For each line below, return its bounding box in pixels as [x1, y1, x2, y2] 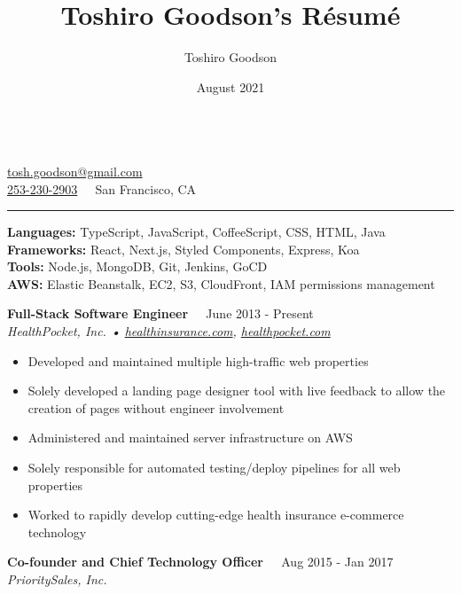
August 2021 [196, 77, 265, 96]
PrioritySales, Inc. [7, 570, 107, 588]
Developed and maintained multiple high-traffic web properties [27, 351, 369, 370]
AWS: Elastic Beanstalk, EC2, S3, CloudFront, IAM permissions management [7, 274, 435, 293]
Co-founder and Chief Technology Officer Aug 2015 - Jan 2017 [7, 552, 394, 571]
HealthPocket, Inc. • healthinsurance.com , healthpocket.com [7, 322, 331, 340]
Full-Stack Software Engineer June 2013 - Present [7, 304, 314, 323]
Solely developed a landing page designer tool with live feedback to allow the [27, 381, 446, 400]
